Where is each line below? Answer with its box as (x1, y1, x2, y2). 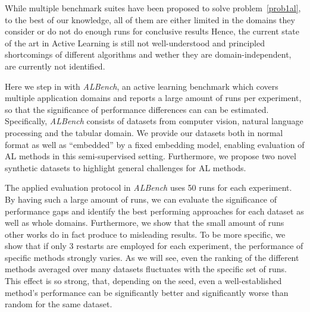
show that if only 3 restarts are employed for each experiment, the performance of (5, 239, 303, 252)
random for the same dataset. (5, 298, 112, 310)
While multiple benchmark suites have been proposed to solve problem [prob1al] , (5, 2, 301, 14)
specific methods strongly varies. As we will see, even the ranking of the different (5, 251, 299, 263)
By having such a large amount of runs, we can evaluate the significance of (5, 193, 277, 205)
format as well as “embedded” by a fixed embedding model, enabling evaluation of (5, 138, 305, 150)
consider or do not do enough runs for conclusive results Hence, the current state (5, 25, 299, 37)
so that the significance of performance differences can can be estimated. (5, 103, 269, 115)
